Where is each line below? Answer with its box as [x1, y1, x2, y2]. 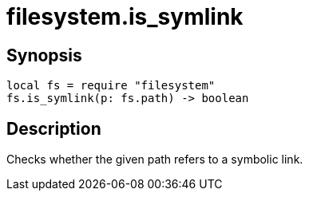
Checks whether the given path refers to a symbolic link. [6, 152, 303, 167]
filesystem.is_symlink [6, 3, 244, 30]
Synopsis [6, 45, 82, 65]
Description [6, 118, 101, 139]
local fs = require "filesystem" [6, 79, 216, 93]
